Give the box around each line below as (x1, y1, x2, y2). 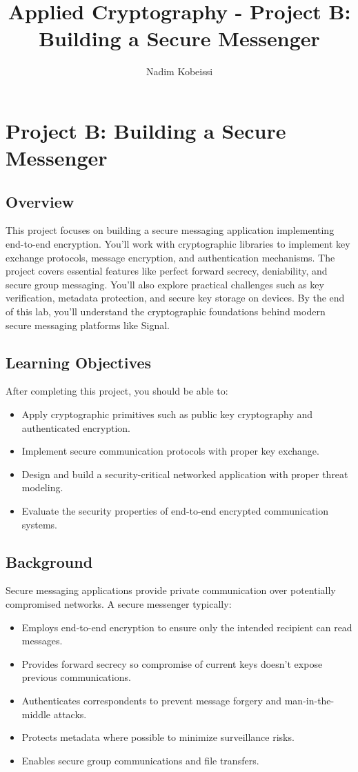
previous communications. (21, 670, 131, 684)
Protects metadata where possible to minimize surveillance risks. (21, 730, 295, 744)
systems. (21, 517, 57, 531)
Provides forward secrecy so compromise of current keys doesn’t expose (21, 656, 323, 671)
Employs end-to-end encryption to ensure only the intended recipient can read (21, 620, 352, 634)
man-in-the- (284, 693, 335, 707)
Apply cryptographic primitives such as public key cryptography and (21, 407, 313, 422)
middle (21, 706, 51, 721)
